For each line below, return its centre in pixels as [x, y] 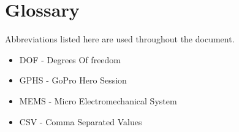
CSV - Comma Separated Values [81, 121]
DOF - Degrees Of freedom [70, 59]
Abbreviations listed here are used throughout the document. [120, 39]
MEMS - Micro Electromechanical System [98, 100]
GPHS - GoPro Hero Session [73, 80]
